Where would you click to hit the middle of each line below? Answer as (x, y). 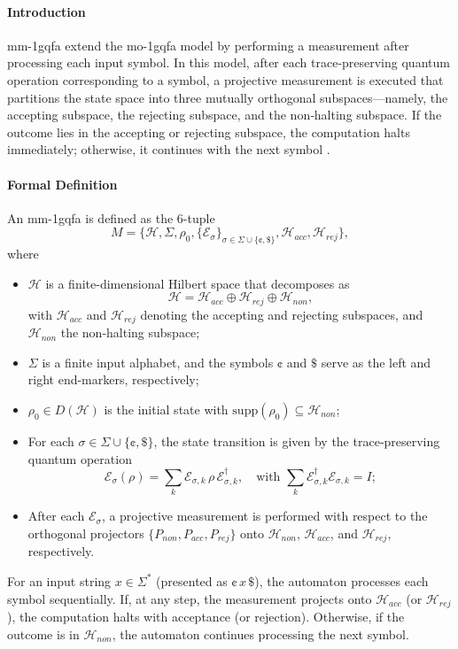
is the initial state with (166, 409)
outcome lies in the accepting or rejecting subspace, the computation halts (209, 131)
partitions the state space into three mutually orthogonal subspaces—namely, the (228, 97)
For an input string (59, 580)
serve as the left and (376, 362)
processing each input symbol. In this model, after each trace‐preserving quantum (229, 62)
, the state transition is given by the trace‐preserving (297, 441)
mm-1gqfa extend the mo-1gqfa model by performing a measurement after (208, 45)
